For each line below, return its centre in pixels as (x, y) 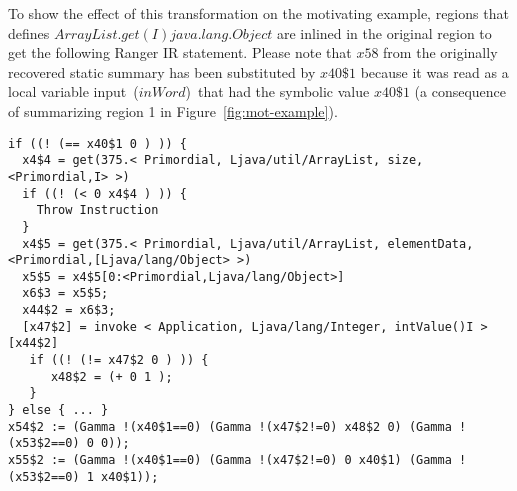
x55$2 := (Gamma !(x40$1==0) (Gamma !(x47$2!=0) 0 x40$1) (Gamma (230, 460)
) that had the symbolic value (277, 91)
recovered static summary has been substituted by (162, 71)
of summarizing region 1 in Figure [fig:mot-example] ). (173, 110)
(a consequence (460, 91)
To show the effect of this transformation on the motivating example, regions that (258, 13)
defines (29, 32)
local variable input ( (73, 91)
